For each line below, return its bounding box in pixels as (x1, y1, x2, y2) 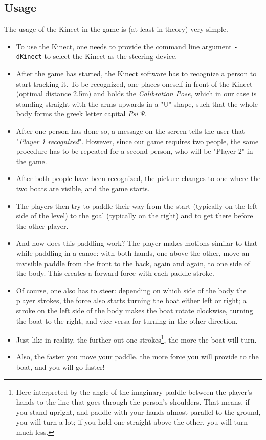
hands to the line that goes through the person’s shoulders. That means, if (16, 396, 250, 407)
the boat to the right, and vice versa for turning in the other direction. (16, 315, 238, 326)
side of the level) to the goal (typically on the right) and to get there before (16, 210, 253, 221)
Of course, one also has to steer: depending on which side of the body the (16, 285, 247, 295)
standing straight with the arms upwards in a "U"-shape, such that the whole (16, 98, 258, 109)
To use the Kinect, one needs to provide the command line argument (16, 41, 232, 51)
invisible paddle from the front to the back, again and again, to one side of (16, 257, 250, 268)
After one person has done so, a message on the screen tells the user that (16, 126, 245, 136)
